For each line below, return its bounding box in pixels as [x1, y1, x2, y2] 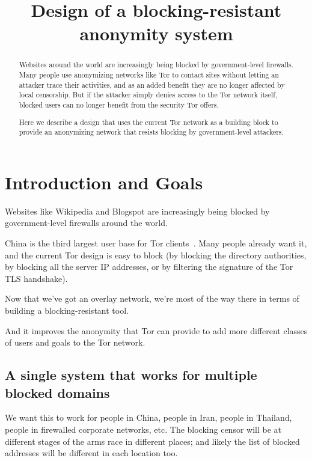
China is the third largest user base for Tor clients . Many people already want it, [5, 236, 307, 249]
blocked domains [5, 383, 110, 401]
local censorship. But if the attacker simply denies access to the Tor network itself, [19, 90, 278, 100]
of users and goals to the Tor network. [5, 336, 145, 349]
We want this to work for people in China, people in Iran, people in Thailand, [5, 411, 292, 424]
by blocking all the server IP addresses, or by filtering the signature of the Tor [5, 260, 293, 273]
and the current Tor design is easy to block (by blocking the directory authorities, [5, 248, 307, 261]
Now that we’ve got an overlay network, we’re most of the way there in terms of [5, 292, 299, 305]
